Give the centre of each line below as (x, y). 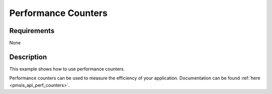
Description (28, 57)
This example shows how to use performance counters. (67, 69)
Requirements (32, 31)
